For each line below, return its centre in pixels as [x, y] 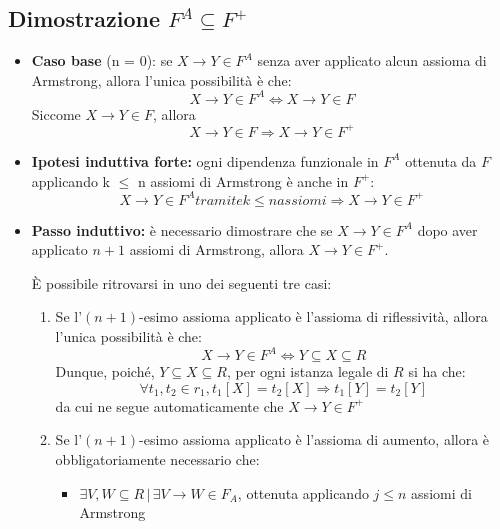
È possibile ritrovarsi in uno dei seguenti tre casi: [181, 282]
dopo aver [447, 229]
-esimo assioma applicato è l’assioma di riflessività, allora [313, 316]
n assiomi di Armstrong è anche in [243, 180]
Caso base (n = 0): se [102, 60]
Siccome [56, 113]
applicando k [70, 180]
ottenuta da [441, 160]
